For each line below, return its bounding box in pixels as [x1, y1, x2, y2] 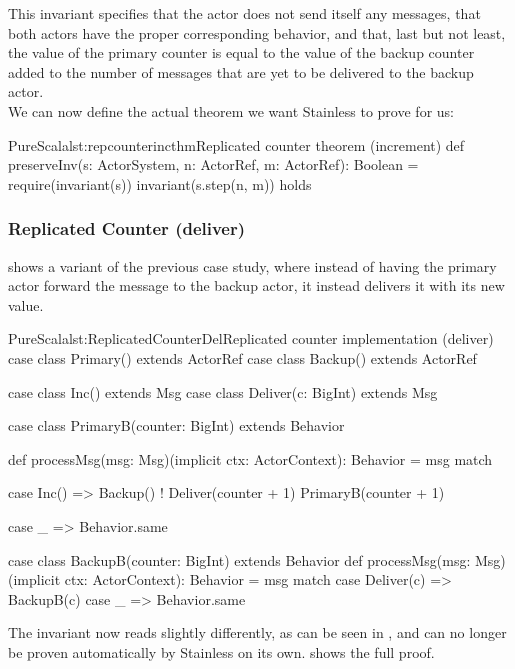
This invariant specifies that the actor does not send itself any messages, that [8, 3, 481, 23]
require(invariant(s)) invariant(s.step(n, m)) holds [8, 173, 312, 194]
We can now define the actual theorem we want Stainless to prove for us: [8, 100, 454, 121]
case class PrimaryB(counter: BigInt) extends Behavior [8, 415, 345, 436]
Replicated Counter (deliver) [8, 216, 246, 241]
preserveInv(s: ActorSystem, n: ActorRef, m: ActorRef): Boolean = [8, 154, 419, 175]
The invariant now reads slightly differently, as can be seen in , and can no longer [8, 622, 507, 643]
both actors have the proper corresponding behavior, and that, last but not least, [8, 22, 506, 43]
